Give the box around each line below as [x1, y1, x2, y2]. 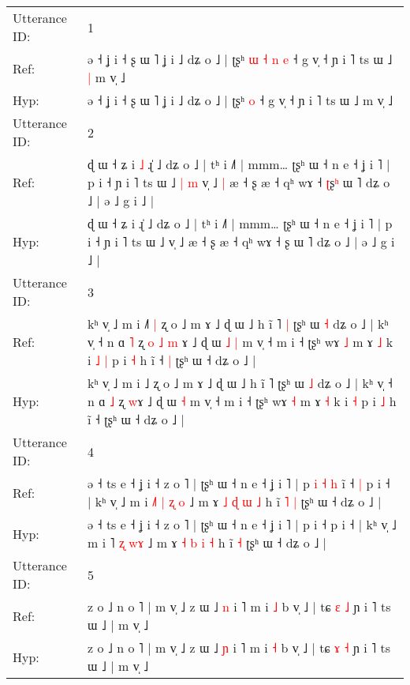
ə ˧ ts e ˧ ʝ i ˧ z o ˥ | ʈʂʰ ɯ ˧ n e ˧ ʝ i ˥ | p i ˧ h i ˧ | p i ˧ [88, 474, 390, 492]
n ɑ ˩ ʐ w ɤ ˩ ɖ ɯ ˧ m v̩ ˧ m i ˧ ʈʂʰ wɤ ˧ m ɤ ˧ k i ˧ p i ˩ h [88, 392, 397, 410]
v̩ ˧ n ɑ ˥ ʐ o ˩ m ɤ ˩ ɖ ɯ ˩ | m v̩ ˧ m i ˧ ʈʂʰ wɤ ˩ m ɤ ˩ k [88, 333, 393, 351]
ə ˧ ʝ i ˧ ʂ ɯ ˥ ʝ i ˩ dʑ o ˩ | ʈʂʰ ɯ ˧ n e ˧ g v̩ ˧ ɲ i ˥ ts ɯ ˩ [88, 50, 393, 68]
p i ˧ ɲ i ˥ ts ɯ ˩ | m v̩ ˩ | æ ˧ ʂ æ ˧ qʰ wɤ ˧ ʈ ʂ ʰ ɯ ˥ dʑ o [88, 173, 390, 191]
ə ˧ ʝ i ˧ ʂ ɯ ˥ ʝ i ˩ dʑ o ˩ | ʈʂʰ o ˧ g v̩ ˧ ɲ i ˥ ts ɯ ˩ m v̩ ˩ [88, 91, 393, 109]
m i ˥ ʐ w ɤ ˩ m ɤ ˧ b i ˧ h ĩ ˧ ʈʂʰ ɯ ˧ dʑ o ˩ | [88, 533, 327, 551]
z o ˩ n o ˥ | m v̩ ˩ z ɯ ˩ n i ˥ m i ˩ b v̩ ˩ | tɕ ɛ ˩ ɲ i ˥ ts [88, 597, 391, 615]
